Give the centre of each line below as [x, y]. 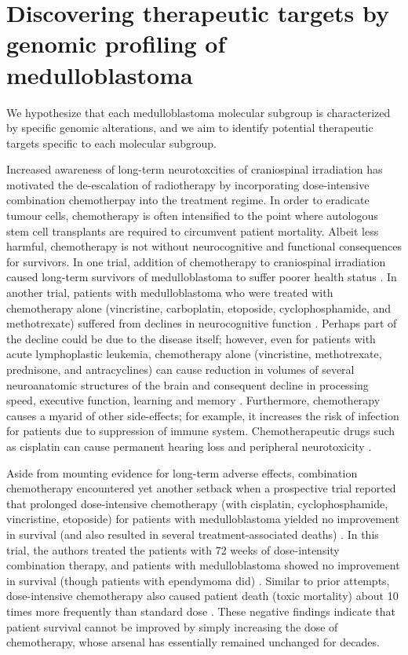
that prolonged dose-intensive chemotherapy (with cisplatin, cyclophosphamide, [197, 503]
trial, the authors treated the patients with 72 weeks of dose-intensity [173, 549]
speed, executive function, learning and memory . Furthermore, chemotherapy [193, 400]
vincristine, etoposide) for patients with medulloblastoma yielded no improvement [203, 519]
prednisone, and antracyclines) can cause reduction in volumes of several [180, 369]
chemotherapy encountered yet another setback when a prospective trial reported [201, 488]
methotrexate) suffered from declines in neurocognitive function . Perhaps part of [202, 323]
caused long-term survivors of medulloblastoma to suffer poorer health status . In [202, 277]
